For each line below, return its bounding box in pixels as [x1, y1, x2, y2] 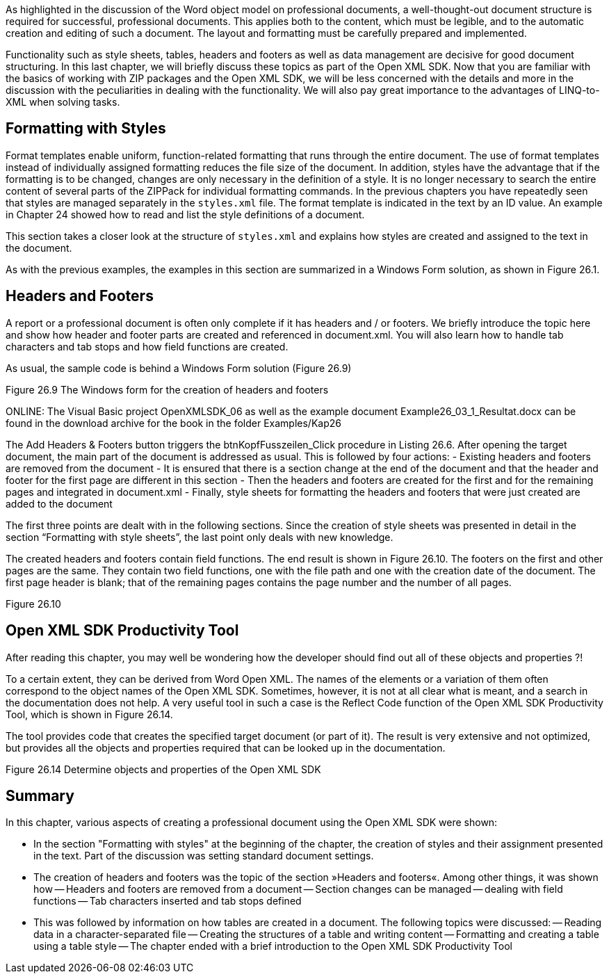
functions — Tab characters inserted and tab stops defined [33, 895, 302, 907]
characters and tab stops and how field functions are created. [6, 340, 289, 353]
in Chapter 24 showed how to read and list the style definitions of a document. [6, 208, 365, 220]
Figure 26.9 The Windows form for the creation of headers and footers [6, 383, 329, 396]
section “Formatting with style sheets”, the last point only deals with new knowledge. [6, 531, 393, 543]
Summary [6, 786, 74, 804]
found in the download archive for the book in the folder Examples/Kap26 [6, 416, 341, 429]
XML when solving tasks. [6, 96, 120, 108]
